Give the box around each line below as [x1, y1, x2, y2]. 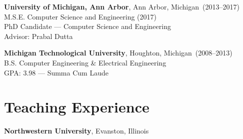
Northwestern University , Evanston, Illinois [4, 125, 149, 136]
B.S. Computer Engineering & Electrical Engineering [4, 57, 166, 67]
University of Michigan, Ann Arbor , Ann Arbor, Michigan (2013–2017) [4, 1, 239, 11]
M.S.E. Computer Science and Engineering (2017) [4, 11, 157, 21]
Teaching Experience [4, 96, 149, 117]
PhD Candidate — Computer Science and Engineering [4, 21, 171, 31]
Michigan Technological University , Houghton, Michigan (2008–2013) [4, 47, 232, 58]
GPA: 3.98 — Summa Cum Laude [4, 67, 108, 77]
